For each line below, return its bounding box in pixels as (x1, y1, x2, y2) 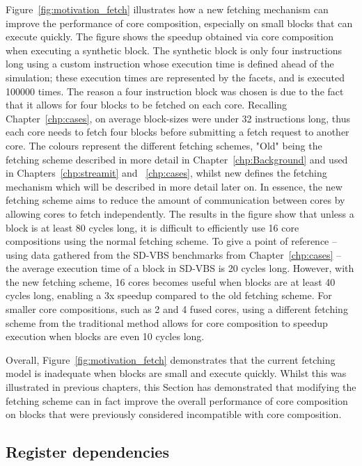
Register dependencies (6, 441, 169, 463)
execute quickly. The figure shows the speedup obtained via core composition (6, 29, 333, 44)
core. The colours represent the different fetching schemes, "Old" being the (6, 138, 322, 152)
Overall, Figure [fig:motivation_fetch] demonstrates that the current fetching (6, 352, 336, 367)
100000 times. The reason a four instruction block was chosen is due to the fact (6, 83, 344, 98)
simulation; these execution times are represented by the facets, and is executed (6, 70, 345, 84)
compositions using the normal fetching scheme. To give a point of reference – (6, 234, 337, 248)
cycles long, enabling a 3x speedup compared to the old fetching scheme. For (6, 288, 332, 303)
